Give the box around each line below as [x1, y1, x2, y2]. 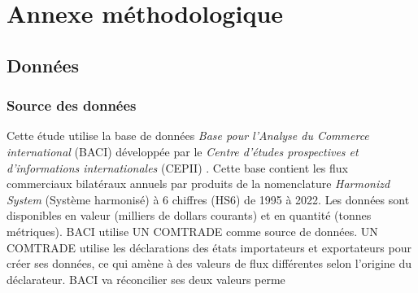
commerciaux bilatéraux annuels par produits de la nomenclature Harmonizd [7, 175, 390, 192]
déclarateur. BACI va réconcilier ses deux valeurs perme [7, 270, 285, 287]
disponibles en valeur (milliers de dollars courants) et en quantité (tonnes [7, 207, 372, 224]
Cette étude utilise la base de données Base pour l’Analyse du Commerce [7, 127, 369, 144]
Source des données [7, 95, 137, 116]
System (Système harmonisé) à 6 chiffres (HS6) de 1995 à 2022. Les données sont [7, 190, 410, 208]
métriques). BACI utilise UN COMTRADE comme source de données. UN [7, 222, 378, 239]
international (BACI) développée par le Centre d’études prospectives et [7, 142, 359, 160]
